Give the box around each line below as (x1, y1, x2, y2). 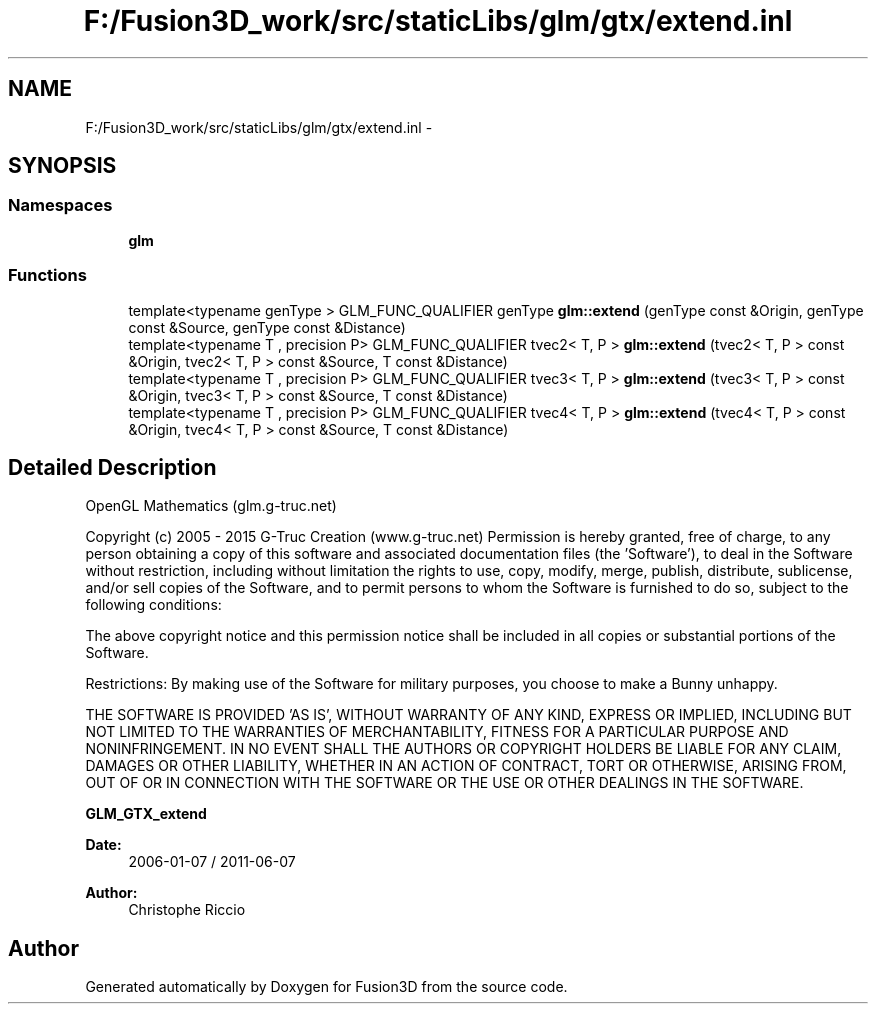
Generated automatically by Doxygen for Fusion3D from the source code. (85, 978, 568, 996)
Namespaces (8, 195, 113, 216)
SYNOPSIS (8, 153, 117, 179)
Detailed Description (8, 454, 217, 480)
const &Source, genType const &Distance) (128, 318, 406, 336)
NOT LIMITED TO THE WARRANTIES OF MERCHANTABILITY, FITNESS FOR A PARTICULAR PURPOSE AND (85, 723, 789, 741)
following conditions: (85, 596, 222, 614)
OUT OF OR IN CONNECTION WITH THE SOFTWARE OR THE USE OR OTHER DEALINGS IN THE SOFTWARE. (85, 774, 804, 792)
